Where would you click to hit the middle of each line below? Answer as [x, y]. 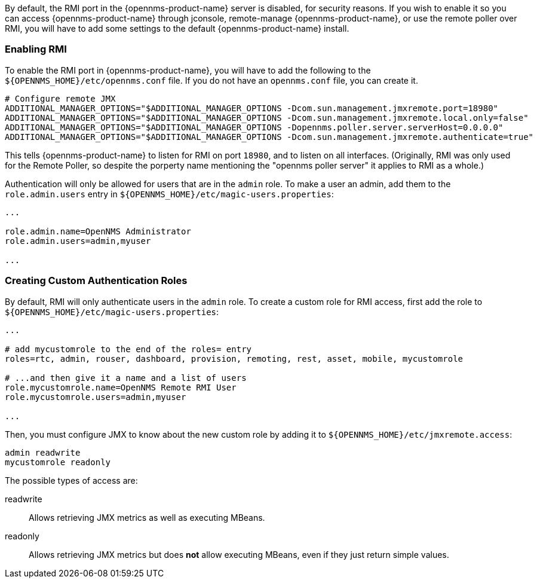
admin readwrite [43, 452]
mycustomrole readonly [58, 462]
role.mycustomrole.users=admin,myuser [96, 397]
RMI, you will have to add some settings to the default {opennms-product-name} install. [177, 28]
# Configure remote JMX [60, 98]
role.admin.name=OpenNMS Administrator [98, 231]
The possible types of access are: [71, 480]
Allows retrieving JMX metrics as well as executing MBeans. [147, 517]
